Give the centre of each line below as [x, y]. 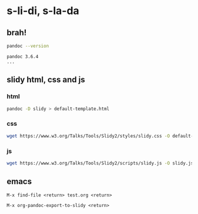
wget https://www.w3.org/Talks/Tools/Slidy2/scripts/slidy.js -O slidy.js [100, 163]
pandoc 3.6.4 [23, 56]
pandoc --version [28, 46]
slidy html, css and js [46, 80]
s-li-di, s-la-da [43, 11]
